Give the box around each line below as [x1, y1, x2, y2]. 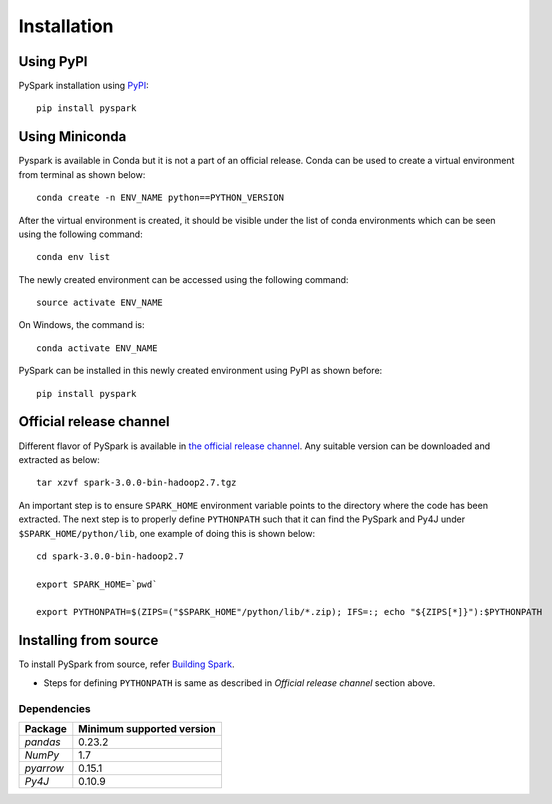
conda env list [36, 251, 111, 263]
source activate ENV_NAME [36, 297, 164, 309]
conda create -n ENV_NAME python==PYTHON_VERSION [36, 192, 285, 204]
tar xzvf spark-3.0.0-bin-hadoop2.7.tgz [36, 477, 237, 489]
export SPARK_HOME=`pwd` [36, 578, 158, 590]
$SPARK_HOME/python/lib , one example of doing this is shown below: [18, 527, 316, 539]
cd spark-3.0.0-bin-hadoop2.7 [36, 550, 185, 562]
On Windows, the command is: [18, 319, 145, 331]
